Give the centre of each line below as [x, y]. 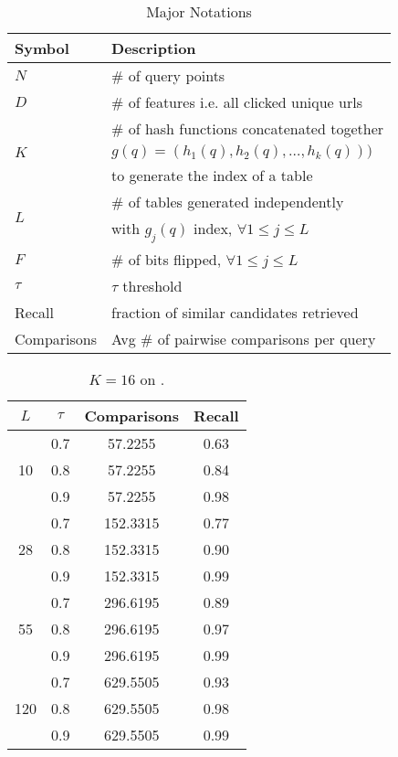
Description [154, 48]
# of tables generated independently [228, 202]
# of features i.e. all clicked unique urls [237, 102]
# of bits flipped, [167, 260]
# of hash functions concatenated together [248, 128]
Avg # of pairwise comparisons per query [244, 339]
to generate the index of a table [212, 175]
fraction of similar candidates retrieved [235, 313]
